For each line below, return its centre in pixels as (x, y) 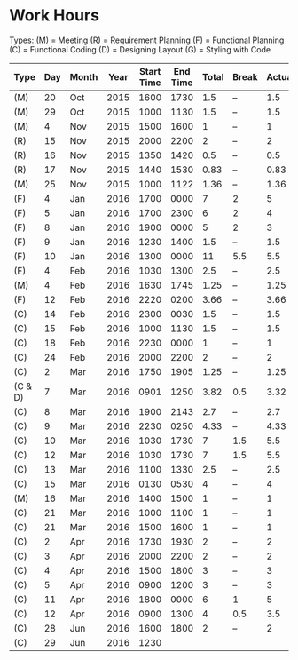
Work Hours (55, 16)
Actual (280, 76)
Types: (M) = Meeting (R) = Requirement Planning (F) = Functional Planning (147, 40)
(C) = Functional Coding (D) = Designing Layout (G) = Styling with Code (140, 49)
